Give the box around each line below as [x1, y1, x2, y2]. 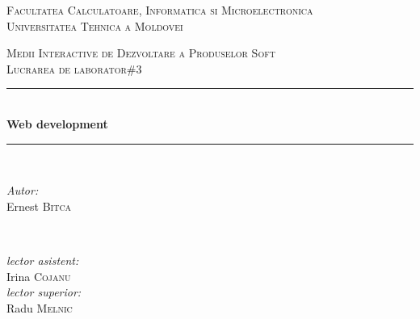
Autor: [6, 182, 39, 199]
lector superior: [6, 283, 82, 300]
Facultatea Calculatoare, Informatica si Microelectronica [6, 2, 313, 18]
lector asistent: [6, 251, 79, 268]
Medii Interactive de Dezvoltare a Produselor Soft [6, 44, 275, 61]
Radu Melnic [6, 299, 73, 316]
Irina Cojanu [6, 267, 71, 284]
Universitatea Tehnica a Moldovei [6, 17, 183, 34]
